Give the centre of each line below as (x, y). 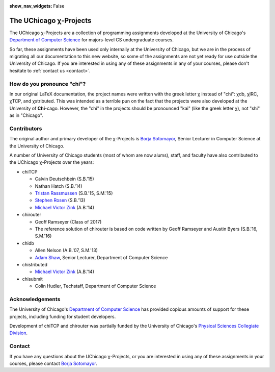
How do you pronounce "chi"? (48, 84)
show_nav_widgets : (31, 6)
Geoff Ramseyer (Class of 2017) (68, 221)
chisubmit (33, 279)
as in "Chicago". (26, 115)
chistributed (35, 264)
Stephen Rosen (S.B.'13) (60, 200)
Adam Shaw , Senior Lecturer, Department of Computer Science (101, 257)
